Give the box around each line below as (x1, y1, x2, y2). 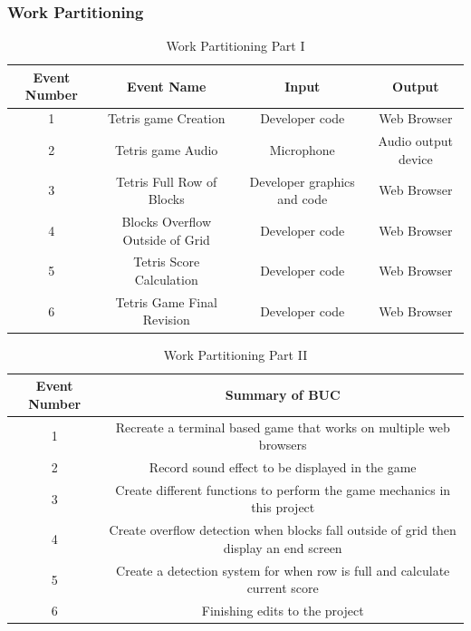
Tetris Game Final (115, 292, 217, 311)
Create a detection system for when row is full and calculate (116, 560, 450, 579)
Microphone (269, 140, 335, 159)
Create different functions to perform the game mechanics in (115, 480, 451, 499)
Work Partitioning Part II (163, 345, 308, 364)
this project (251, 498, 315, 517)
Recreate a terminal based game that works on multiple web (115, 417, 450, 436)
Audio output (378, 131, 454, 150)
